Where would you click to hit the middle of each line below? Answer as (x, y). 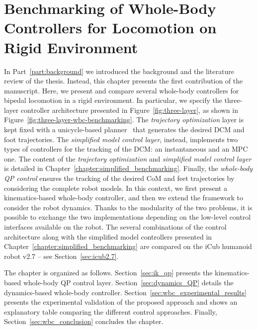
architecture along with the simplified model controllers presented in (108, 236)
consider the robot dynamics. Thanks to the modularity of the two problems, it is (128, 207)
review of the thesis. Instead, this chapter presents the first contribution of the (124, 81)
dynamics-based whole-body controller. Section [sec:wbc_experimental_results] (125, 292)
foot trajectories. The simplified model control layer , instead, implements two (121, 139)
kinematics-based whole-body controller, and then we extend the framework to (124, 198)
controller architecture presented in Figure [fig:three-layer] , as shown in (129, 110)
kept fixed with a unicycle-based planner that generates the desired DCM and (124, 129)
